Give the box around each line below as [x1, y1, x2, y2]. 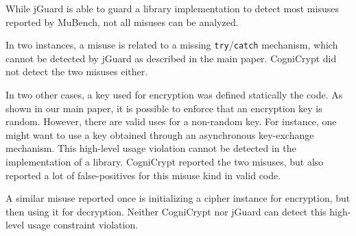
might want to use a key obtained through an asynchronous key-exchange [5, 127, 314, 142]
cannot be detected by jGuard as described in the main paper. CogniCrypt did [5, 51, 337, 65]
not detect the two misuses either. [5, 64, 148, 79]
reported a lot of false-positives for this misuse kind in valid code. [5, 168, 281, 182]
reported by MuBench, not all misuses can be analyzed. [5, 14, 239, 29]
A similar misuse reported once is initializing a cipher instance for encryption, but [5, 191, 351, 205]
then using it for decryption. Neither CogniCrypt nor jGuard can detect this [5, 204, 327, 218]
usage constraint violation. [27, 218, 139, 232]
